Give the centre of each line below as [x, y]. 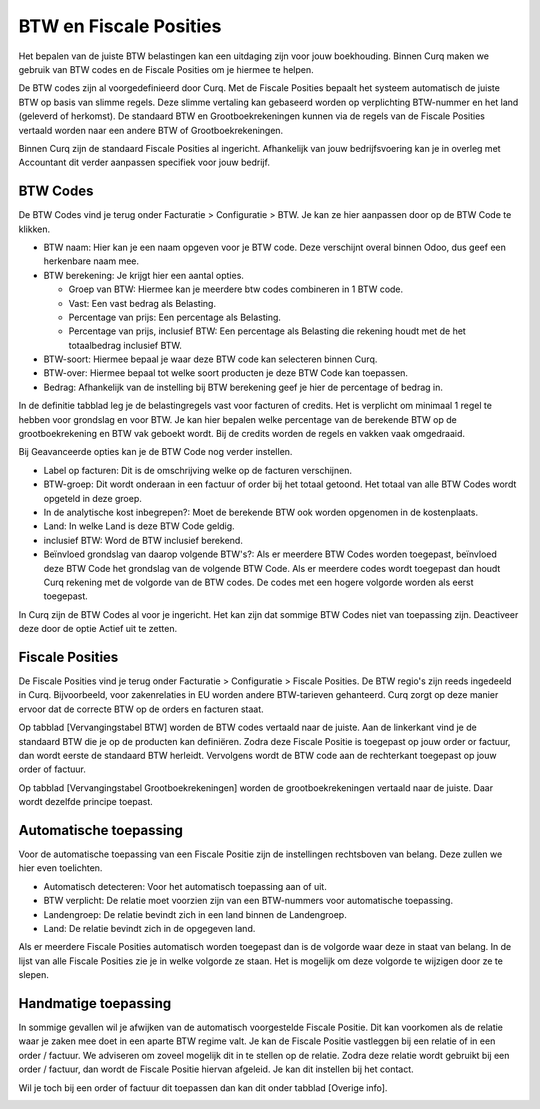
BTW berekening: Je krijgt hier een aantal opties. [144, 275]
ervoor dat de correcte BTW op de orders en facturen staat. [141, 709]
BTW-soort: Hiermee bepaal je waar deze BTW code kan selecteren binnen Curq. [210, 359]
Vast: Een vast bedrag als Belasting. [142, 303]
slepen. [33, 975]
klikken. [34, 229]
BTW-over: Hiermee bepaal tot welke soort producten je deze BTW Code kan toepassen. [226, 373]
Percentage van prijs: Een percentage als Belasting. [175, 317]
